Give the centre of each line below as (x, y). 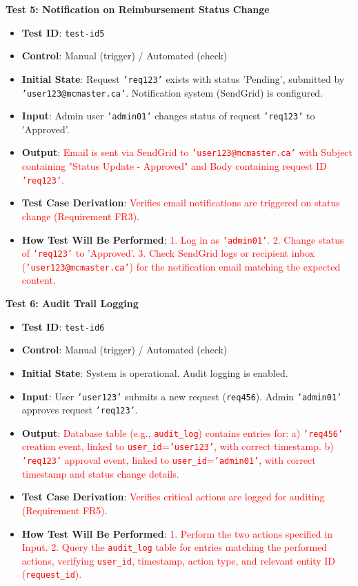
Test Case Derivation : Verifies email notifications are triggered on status (181, 203)
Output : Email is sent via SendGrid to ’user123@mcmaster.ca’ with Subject (187, 152)
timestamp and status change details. (100, 473)
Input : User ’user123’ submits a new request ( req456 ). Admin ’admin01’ (182, 396)
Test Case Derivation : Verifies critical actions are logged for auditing (173, 497)
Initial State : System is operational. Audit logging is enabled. (155, 372)
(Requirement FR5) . (64, 510)
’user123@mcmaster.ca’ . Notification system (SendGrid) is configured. (172, 92)
